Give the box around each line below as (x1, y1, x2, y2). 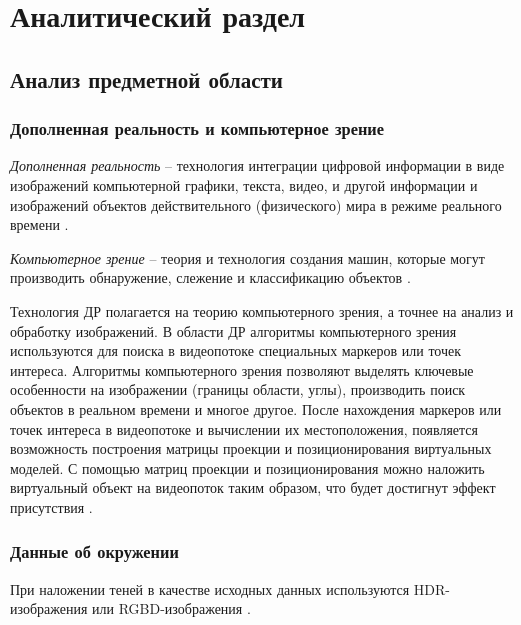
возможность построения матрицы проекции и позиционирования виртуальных (10, 438, 492, 459)
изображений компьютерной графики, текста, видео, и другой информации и (10, 174, 478, 195)
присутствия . (10, 496, 93, 517)
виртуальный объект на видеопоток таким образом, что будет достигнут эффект (10, 477, 496, 498)
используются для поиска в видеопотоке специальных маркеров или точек (10, 340, 462, 361)
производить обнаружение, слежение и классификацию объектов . (10, 267, 411, 288)
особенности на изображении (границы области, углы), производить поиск (10, 379, 466, 400)
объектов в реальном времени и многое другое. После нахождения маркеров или (10, 398, 502, 419)
